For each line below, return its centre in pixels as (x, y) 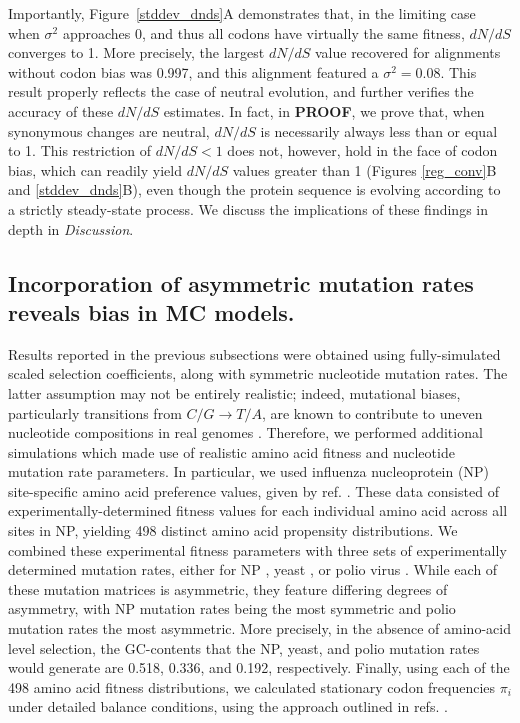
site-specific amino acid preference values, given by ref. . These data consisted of (253, 490)
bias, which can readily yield (95, 169)
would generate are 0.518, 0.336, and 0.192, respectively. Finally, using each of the (259, 667)
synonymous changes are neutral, (109, 130)
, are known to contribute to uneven (372, 412)
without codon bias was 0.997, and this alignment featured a (193, 71)
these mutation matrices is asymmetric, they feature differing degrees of (228, 588)
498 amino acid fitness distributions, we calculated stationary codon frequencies (252, 686)
